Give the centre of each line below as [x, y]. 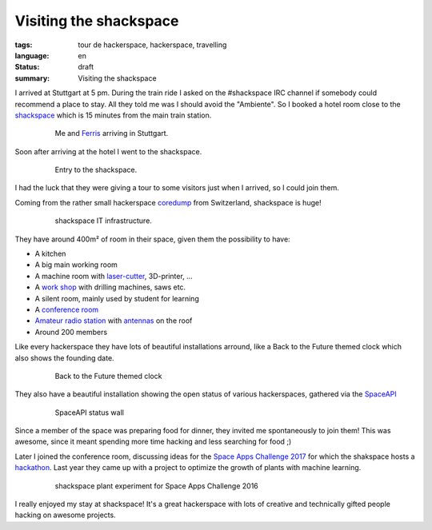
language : [32, 55]
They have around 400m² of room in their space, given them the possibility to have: [153, 239]
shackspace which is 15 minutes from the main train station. [113, 115]
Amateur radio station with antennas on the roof [114, 321]
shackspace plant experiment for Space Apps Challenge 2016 [157, 486]
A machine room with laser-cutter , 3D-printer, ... [114, 276]
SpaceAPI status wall [89, 412]
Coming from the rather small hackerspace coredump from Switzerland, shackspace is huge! [168, 202]
